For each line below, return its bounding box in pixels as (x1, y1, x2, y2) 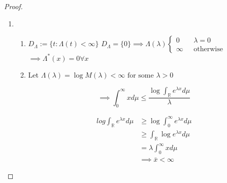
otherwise (193, 46, 223, 53)
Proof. (4, 1, 23, 11)
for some (127, 71, 154, 79)
